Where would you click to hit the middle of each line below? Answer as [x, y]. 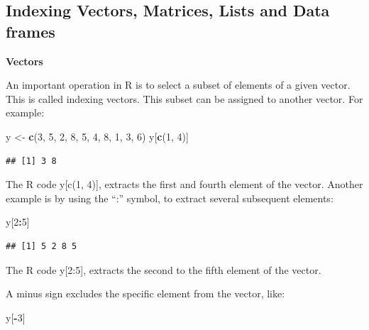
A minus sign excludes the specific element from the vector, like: [145, 293]
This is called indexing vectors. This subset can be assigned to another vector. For [184, 98]
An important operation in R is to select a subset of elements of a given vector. [178, 85]
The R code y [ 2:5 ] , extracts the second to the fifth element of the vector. [164, 269]
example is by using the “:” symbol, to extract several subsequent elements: [170, 198]
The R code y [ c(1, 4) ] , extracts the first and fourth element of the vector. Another [184, 184]
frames [31, 31]
